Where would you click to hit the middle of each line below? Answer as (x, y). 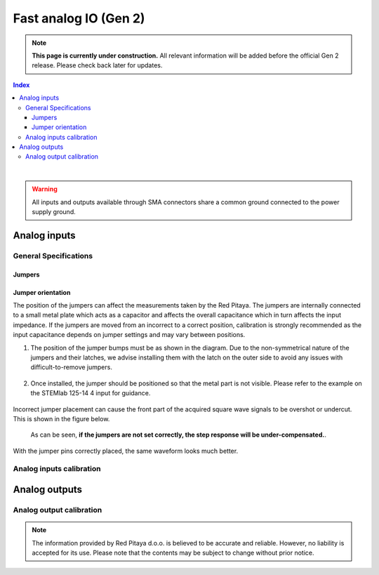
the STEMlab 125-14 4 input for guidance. (91, 393)
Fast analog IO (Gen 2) (79, 18)
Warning (45, 189)
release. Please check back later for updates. (97, 65)
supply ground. (54, 212)
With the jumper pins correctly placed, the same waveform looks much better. (126, 451)
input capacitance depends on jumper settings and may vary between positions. (129, 335)
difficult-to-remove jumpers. (71, 367)
